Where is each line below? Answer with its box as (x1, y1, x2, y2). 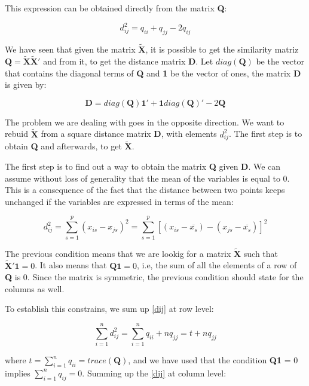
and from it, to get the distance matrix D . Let (43, 54, 213, 67)
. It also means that (35, 259, 107, 271)
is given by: (5, 78, 47, 91)
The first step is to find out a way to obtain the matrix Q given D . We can (5, 160, 281, 173)
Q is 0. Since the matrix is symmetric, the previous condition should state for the (5, 271, 304, 283)
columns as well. (5, 282, 65, 295)
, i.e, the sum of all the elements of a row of (137, 259, 297, 271)
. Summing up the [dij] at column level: (82, 366, 227, 379)
